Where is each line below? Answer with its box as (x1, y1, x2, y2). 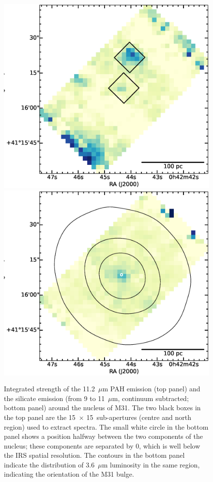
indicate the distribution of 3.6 (4, 459, 95, 469)
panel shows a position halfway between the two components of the (4, 431, 203, 441)
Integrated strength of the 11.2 (4, 384, 95, 394)
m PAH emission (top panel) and (102, 384, 200, 394)
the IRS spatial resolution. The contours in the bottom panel (4, 450, 185, 460)
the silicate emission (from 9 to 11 (4, 393, 105, 403)
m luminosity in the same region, (102, 459, 200, 469)
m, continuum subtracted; (112, 393, 189, 403)
